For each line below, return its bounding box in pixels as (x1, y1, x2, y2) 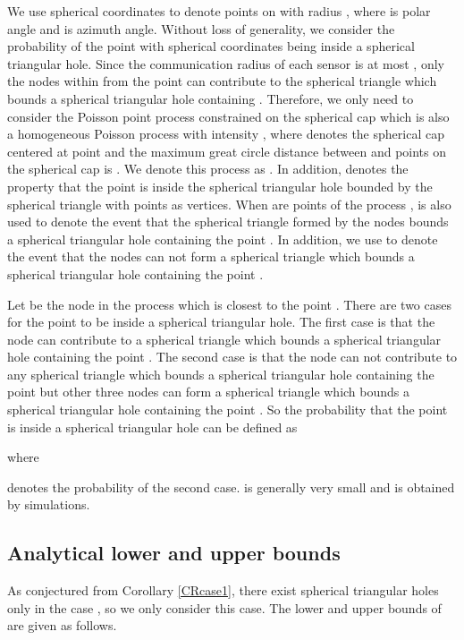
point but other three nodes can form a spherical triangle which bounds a (7, 382, 410, 401)
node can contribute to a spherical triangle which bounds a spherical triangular (7, 329, 442, 348)
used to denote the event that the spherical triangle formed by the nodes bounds (7, 212, 449, 231)
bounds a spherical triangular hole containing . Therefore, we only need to (7, 89, 414, 107)
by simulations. (7, 495, 90, 514)
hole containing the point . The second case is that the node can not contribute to (7, 347, 458, 366)
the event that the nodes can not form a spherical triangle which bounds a (7, 247, 415, 266)
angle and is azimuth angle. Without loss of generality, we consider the (7, 19, 395, 38)
